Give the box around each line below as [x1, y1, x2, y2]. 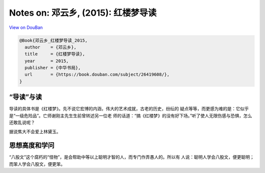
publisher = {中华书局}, [25, 65, 81, 71]
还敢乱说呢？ [9, 120, 35, 125]
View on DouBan [9, 25, 43, 30]
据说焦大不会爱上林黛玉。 [9, 128, 61, 134]
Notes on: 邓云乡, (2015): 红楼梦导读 [9, 7, 157, 18]
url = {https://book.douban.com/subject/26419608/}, [25, 72, 170, 77]
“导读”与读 [9, 93, 42, 101]
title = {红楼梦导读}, [25, 51, 85, 57]
